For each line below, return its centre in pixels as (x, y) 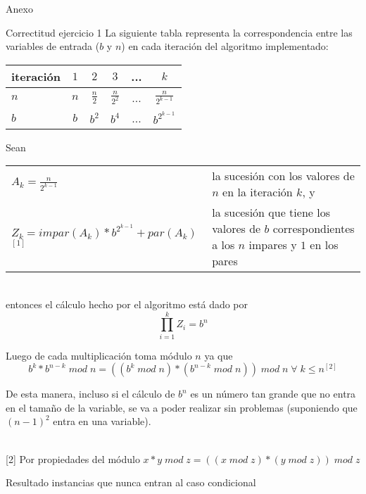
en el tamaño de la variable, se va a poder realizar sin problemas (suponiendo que (182, 407)
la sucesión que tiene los (271, 213)
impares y (273, 245)
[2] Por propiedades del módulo (73, 458)
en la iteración (258, 192)
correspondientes (314, 229)
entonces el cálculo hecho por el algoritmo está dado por (127, 304)
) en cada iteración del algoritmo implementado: (225, 46)
